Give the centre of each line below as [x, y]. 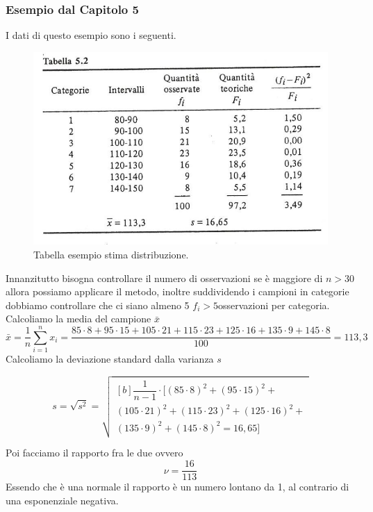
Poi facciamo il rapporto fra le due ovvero [94, 453]
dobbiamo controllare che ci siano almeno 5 [98, 305]
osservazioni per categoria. [274, 305]
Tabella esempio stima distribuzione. [111, 254]
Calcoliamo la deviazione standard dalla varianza [110, 359]
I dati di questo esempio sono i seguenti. [91, 35]
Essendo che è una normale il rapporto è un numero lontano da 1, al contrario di [177, 487]
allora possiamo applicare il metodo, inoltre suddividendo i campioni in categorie [177, 291]
